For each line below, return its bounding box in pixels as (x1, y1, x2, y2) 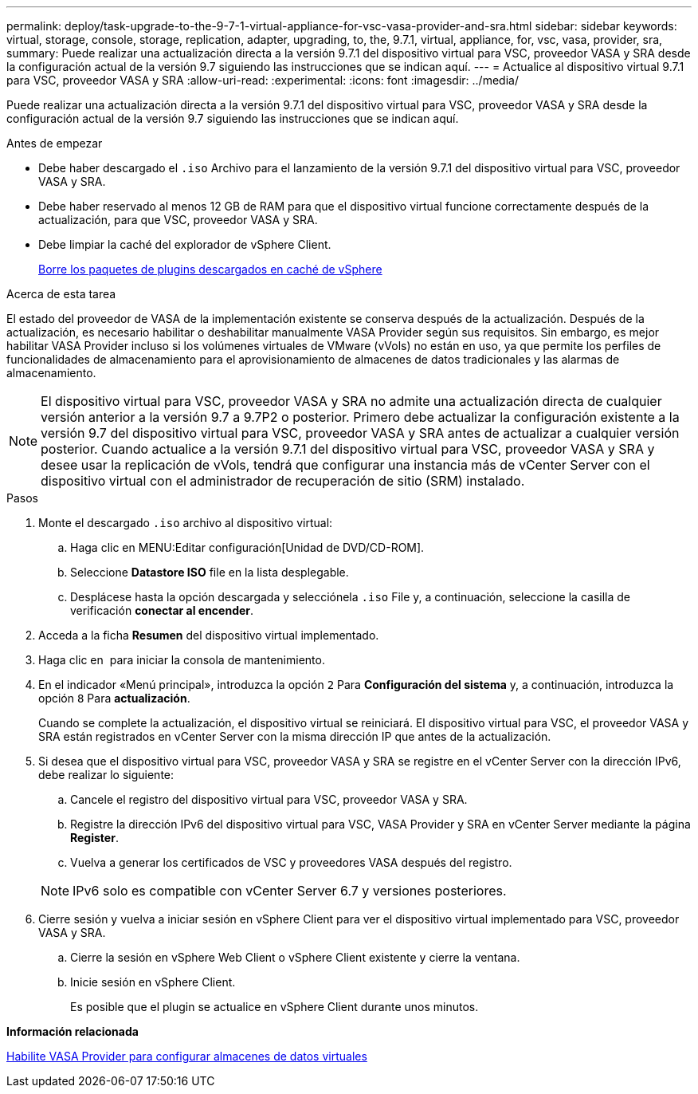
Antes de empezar (6, 136, 103, 150)
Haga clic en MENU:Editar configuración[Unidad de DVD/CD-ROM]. (70, 541, 425, 554)
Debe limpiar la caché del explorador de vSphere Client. (38, 238, 331, 251)
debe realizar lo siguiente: (38, 768, 174, 781)
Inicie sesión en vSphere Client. (70, 975, 236, 989)
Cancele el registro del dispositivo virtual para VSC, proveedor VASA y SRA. (70, 793, 468, 806)
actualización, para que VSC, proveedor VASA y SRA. (38, 213, 318, 226)
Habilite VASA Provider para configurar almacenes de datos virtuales (6, 1049, 367, 1063)
